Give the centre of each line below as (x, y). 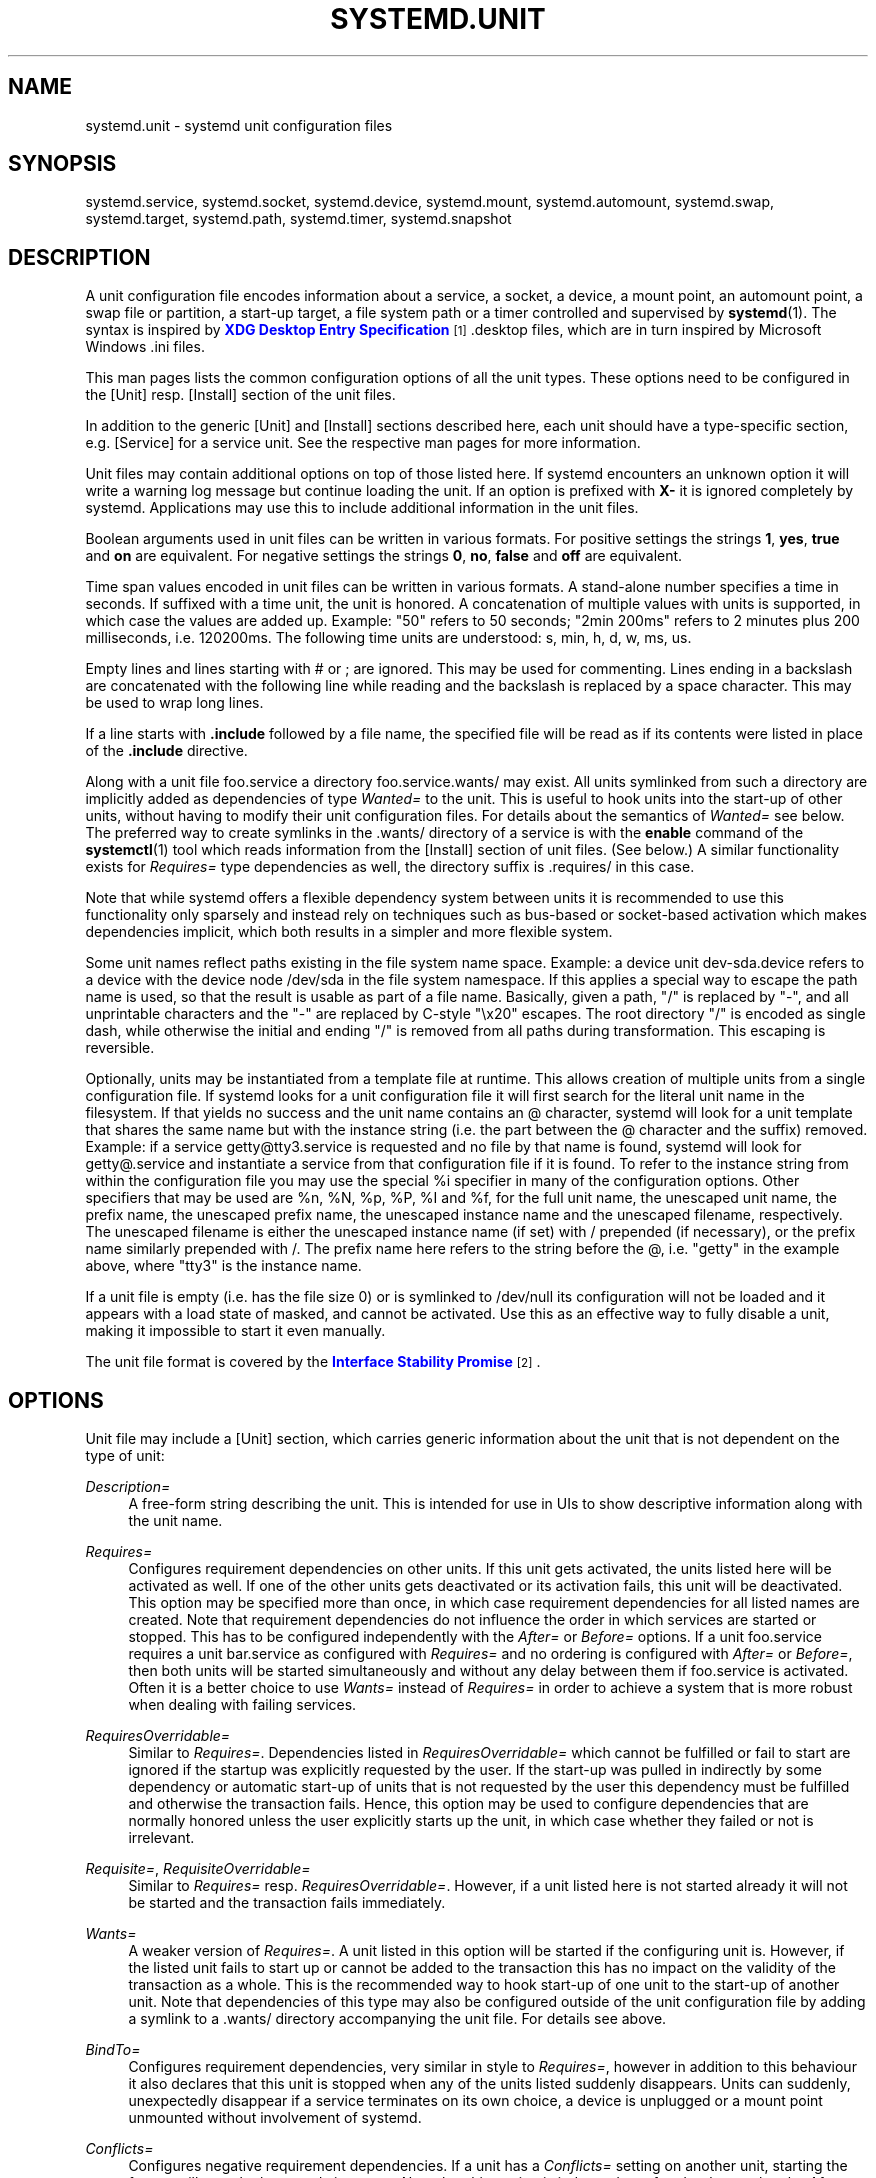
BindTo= (113, 2050)
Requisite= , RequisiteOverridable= (198, 1869)
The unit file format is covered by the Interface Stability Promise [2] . (313, 1362)
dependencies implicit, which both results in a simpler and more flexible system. (349, 932)
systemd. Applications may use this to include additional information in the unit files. (362, 508)
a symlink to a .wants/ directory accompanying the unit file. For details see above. (397, 2019)
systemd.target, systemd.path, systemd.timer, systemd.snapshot (298, 219)
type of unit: (125, 1456)
